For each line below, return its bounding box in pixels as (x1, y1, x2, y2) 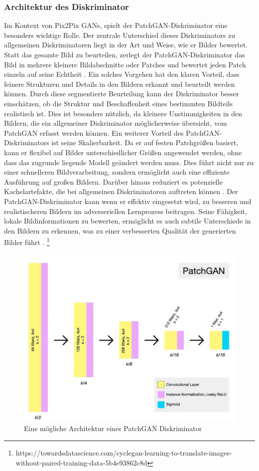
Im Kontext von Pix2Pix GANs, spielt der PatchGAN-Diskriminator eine (4, 20, 228, 30)
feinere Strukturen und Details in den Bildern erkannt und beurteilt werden (4, 78, 235, 89)
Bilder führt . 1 (4, 235, 50, 247)
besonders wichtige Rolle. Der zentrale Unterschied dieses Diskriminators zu (4, 29, 236, 40)
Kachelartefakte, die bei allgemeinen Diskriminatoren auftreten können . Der (4, 186, 238, 197)
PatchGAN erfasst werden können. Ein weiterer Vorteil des (4, 127, 184, 138)
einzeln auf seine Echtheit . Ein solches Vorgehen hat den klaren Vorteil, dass (4, 69, 240, 79)
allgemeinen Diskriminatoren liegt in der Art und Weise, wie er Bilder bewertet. (4, 39, 248, 50)
